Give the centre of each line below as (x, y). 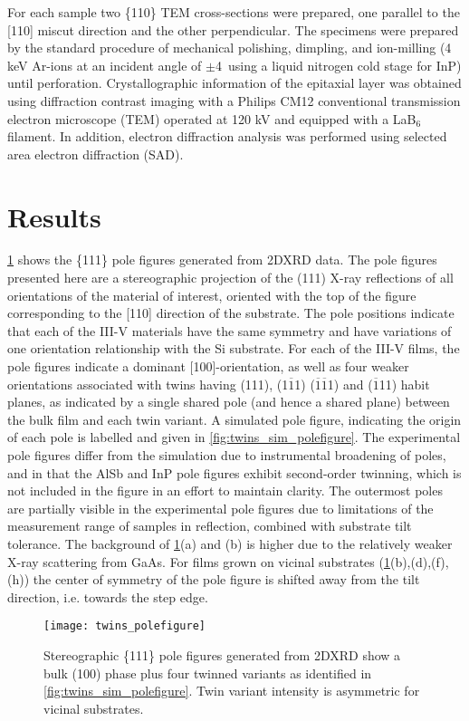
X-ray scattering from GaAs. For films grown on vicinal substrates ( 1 (199, 561)
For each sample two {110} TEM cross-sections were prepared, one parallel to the (234, 12)
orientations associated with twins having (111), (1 (148, 384)
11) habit (404, 384)
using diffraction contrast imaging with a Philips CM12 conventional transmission (234, 100)
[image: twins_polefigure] (124, 626)
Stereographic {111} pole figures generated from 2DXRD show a (222, 655)
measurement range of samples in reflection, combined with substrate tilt (210, 526)
